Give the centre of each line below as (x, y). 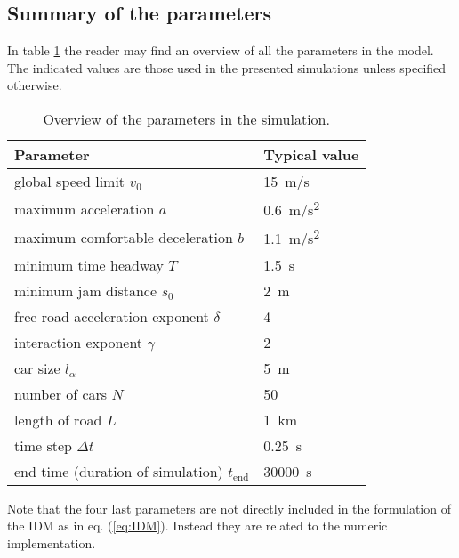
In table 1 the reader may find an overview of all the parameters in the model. (221, 50)
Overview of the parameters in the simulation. (186, 118)
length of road (58, 419)
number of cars (61, 393)
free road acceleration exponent (112, 316)
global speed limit (70, 181)
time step (43, 445)
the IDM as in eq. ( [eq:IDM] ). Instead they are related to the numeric (197, 526)
